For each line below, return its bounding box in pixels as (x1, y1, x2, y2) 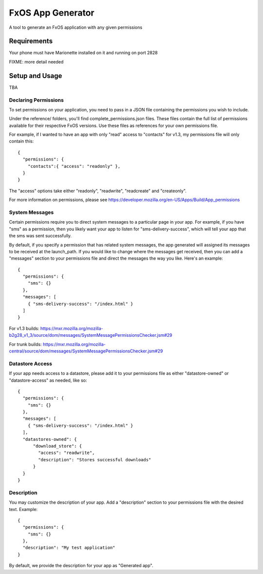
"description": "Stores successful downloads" (38, 457, 151, 462)
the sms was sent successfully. (9, 233, 72, 239)
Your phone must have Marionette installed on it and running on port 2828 (9, 50, 158, 56)
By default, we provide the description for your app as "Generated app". (9, 563, 153, 569)
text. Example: (9, 506, 38, 512)
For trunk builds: (9, 341, 42, 347)
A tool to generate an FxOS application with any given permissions (9, 24, 143, 30)
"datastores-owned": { (22, 436, 77, 442)
